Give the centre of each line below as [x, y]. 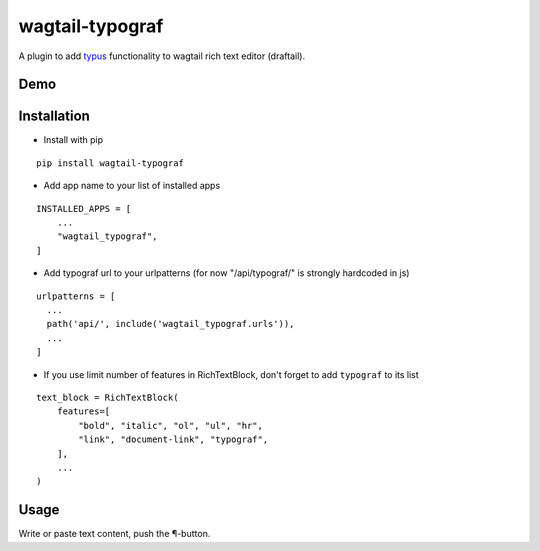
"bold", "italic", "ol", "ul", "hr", [171, 425]
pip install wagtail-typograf [110, 163]
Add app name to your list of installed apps [132, 186]
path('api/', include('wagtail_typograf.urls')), [170, 324]
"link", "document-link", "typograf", [173, 439]
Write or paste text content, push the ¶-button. [114, 534]
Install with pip [73, 140]
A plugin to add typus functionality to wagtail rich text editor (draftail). [161, 56]
